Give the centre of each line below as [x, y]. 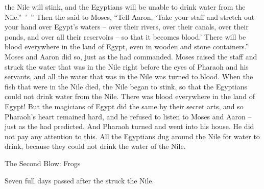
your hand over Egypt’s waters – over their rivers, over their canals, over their [127, 27]
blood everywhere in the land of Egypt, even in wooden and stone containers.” [127, 46]
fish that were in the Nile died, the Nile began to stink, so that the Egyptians [126, 86]
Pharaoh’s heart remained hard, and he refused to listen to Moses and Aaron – [128, 116]
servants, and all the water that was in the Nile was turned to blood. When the [129, 76]
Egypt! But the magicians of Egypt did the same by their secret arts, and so [124, 106]
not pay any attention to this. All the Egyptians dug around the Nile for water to [132, 136]
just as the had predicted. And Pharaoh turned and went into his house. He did [129, 126]
